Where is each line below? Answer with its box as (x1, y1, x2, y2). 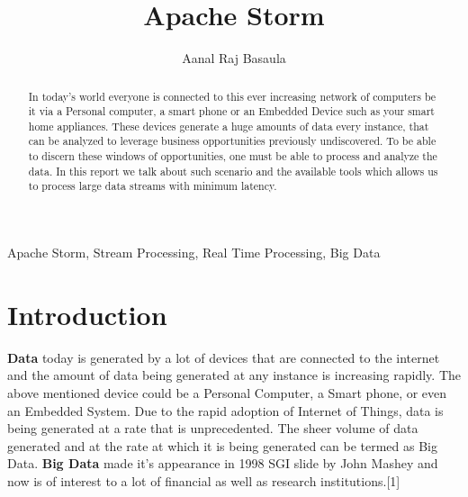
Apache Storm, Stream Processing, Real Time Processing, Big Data (7, 243, 381, 262)
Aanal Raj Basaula (182, 49, 286, 68)
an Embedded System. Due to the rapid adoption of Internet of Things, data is (7, 401, 444, 420)
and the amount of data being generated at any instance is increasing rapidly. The (7, 366, 461, 384)
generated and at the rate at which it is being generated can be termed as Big (7, 436, 438, 455)
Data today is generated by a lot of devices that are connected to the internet (7, 348, 440, 366)
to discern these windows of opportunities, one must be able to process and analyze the (28, 149, 437, 164)
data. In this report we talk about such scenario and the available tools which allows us (28, 163, 438, 178)
